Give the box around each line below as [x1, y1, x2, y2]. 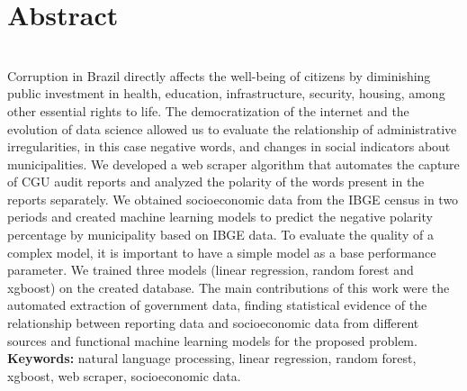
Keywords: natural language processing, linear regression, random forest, [7, 349, 417, 368]
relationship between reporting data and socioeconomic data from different [7, 314, 419, 332]
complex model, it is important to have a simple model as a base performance [7, 242, 436, 261]
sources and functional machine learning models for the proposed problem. [7, 331, 418, 350]
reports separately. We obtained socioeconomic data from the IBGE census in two [7, 189, 459, 208]
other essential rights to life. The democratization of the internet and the [7, 101, 409, 120]
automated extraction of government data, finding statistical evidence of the [7, 296, 427, 314]
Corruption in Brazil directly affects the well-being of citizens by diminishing [7, 66, 431, 85]
